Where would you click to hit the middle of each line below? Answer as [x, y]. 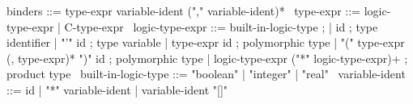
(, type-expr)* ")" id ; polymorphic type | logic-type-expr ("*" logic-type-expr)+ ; [207, 58]
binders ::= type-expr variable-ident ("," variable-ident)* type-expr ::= [184, 10]
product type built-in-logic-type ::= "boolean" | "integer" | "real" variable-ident [206, 74]
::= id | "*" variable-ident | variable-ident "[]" [117, 89]
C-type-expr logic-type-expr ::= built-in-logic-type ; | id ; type [221, 26]
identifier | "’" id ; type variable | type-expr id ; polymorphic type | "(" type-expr [206, 42]
